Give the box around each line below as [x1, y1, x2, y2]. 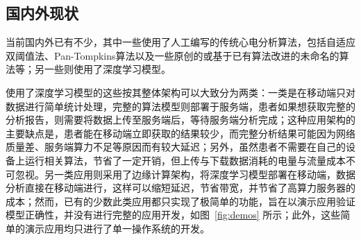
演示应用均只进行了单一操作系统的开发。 [24, 221, 210, 235]
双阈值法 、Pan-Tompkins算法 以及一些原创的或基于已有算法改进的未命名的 [6, 48, 339, 62]
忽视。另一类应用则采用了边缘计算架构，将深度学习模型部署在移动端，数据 [15, 166, 355, 181]
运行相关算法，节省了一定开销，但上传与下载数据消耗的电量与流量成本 [24, 153, 346, 167]
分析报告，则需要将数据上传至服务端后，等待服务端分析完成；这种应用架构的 [6, 112, 355, 127]
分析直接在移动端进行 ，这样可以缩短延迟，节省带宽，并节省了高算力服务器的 [6, 180, 355, 195]
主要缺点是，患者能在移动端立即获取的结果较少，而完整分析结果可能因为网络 [6, 126, 355, 140]
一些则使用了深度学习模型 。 [44, 62, 171, 76]
